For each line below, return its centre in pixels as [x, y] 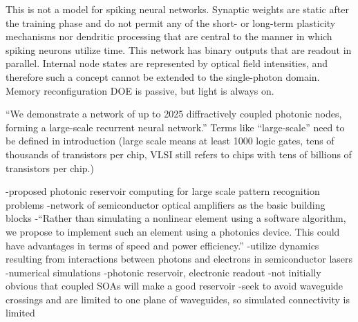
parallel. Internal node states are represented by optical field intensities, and [167, 63]
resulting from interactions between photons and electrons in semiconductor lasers [179, 259]
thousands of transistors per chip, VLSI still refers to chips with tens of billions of [179, 154]
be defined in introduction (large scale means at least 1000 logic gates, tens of [170, 141]
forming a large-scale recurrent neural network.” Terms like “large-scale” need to [175, 127]
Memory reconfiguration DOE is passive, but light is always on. [140, 90]
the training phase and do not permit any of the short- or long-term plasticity [171, 22]
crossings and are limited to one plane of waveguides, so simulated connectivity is [178, 299]
